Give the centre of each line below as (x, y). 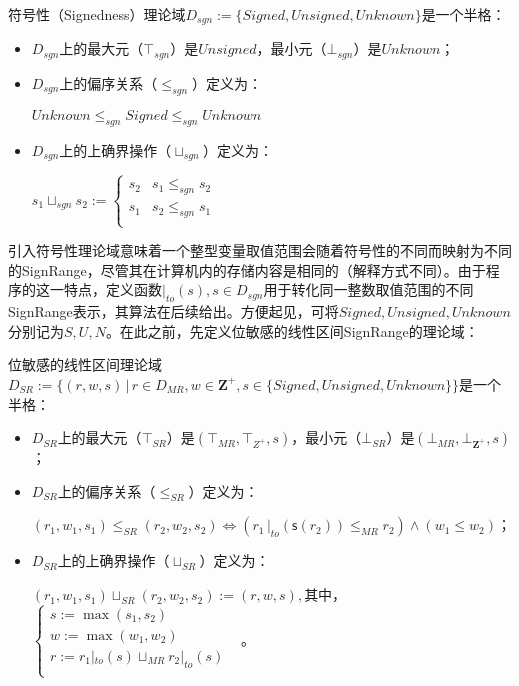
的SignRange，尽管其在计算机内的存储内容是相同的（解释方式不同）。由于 (247, 269)
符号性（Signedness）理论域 (97, 14)
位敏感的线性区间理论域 (85, 364)
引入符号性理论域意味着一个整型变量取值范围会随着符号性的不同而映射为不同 (260, 250)
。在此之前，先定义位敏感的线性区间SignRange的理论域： (292, 330)
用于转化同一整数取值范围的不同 (368, 289)
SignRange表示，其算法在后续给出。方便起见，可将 (173, 311)
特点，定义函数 (112, 289)
